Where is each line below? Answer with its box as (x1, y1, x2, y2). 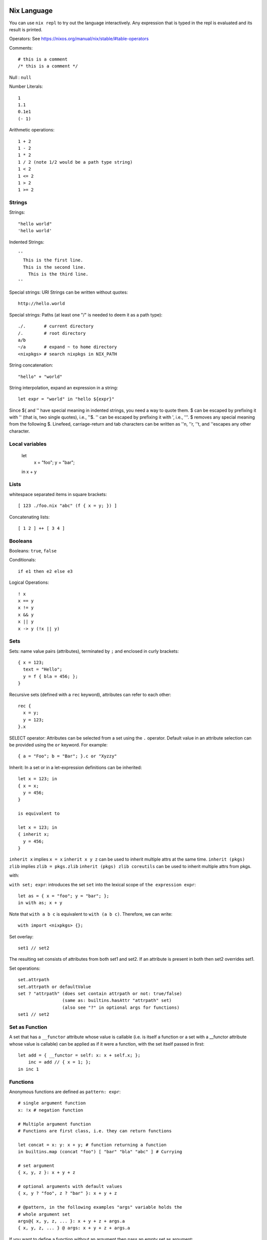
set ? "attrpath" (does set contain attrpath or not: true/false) (18, 991, 182, 996)
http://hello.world (18, 301, 65, 307)
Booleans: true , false (9, 548, 57, 554)
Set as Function (9, 1023, 47, 1030)
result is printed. (9, 26, 43, 32)
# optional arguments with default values (18, 1183, 123, 1189)
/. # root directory (18, 330, 86, 336)
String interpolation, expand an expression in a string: (9, 384, 118, 390)
